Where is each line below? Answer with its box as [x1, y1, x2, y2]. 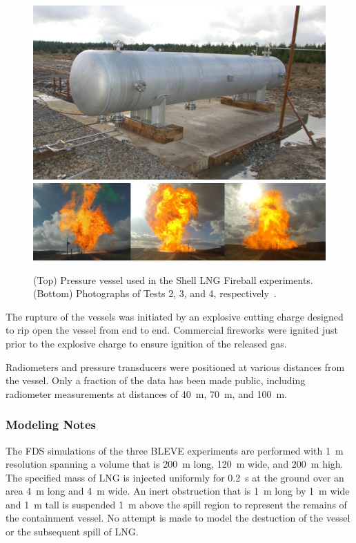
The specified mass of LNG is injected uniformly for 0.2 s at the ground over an [6, 470, 344, 484]
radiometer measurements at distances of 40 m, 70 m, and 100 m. [6, 386, 287, 401]
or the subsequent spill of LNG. [6, 524, 139, 539]
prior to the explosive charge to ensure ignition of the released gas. [6, 336, 287, 350]
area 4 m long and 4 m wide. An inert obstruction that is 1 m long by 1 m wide [6, 484, 350, 498]
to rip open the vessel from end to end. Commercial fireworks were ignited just [6, 323, 338, 337]
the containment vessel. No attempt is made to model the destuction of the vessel [6, 511, 350, 525]
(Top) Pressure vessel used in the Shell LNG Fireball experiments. [33, 272, 313, 287]
